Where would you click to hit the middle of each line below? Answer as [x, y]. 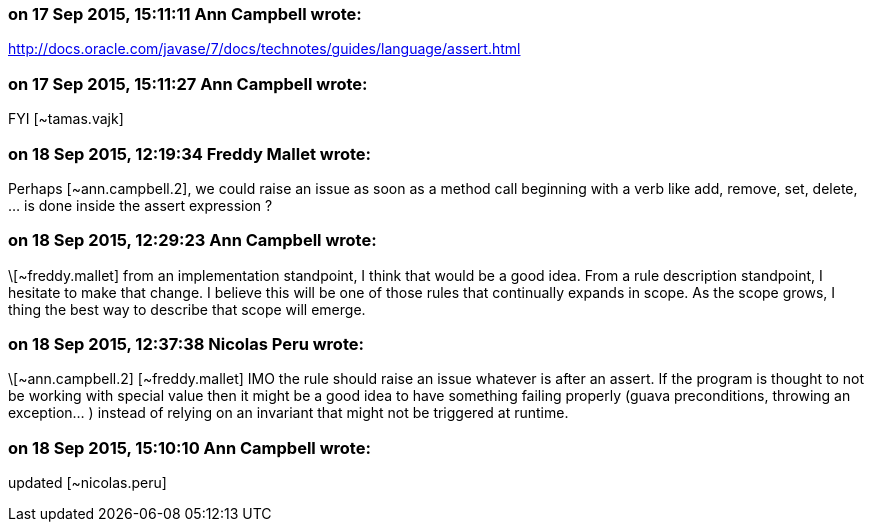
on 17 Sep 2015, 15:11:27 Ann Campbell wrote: [188, 83]
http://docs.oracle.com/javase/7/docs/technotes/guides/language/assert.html [264, 49]
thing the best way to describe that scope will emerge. [187, 309]
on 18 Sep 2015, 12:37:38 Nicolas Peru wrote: [186, 344]
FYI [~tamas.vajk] [66, 119]
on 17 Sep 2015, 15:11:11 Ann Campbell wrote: [185, 14]
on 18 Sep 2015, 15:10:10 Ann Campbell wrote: [189, 447]
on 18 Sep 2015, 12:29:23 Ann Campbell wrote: [192, 240]
